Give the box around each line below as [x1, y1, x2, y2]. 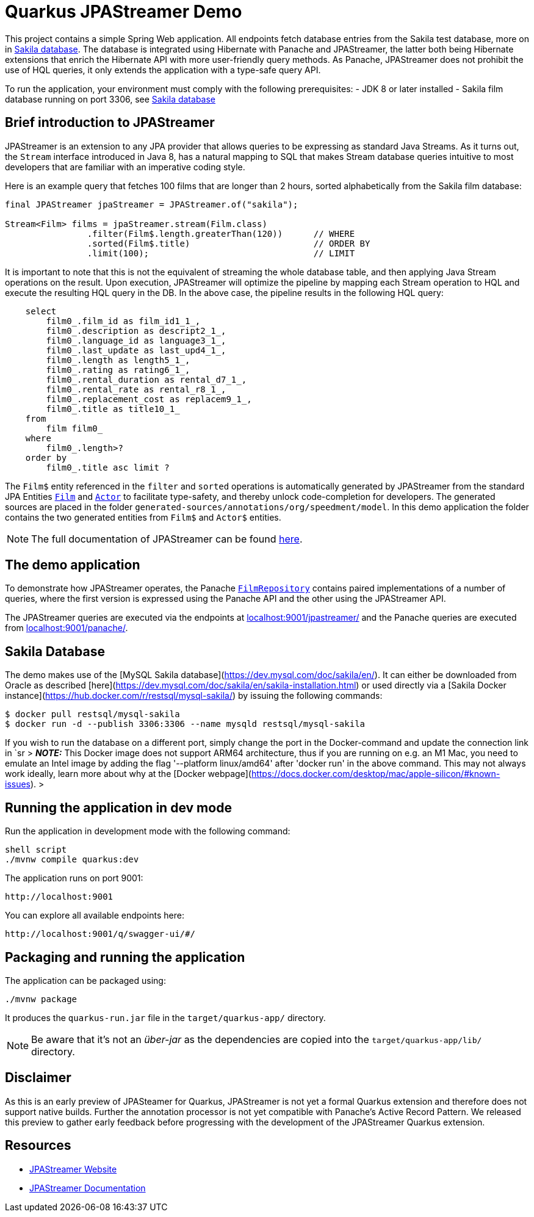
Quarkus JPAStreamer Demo [5, 1, 242, 22]
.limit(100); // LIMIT [87, 248, 355, 258]
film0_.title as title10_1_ [46, 403, 180, 414]
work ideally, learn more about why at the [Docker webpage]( [5, 768, 251, 779]
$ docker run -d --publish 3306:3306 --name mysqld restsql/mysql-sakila [5, 719, 366, 729]
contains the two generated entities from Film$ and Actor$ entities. [5, 511, 281, 522]
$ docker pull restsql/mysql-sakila [5, 709, 180, 720]
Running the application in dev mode [5, 800, 232, 815]
